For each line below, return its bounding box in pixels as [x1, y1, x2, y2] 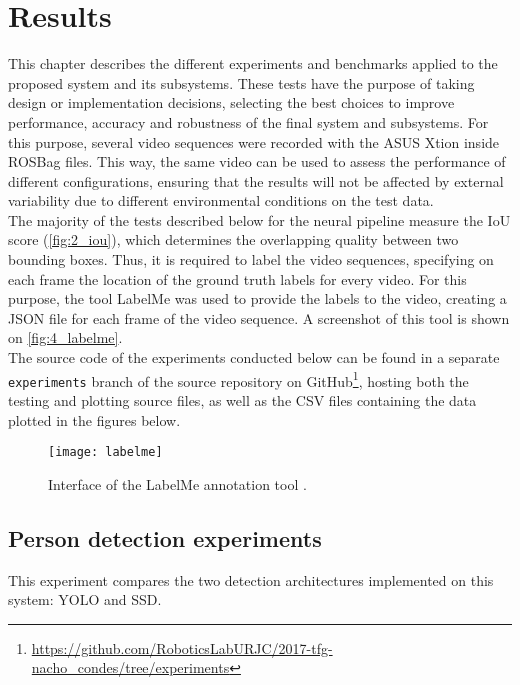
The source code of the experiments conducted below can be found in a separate [8, 347, 500, 368]
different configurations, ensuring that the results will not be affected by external [8, 170, 504, 191]
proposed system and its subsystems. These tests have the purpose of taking [8, 72, 475, 93]
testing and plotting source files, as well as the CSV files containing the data [8, 389, 477, 410]
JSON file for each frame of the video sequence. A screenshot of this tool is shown [8, 307, 510, 328]
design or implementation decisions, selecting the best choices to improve [8, 92, 455, 113]
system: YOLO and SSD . [8, 589, 162, 610]
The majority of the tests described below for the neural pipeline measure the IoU [8, 209, 511, 230]
